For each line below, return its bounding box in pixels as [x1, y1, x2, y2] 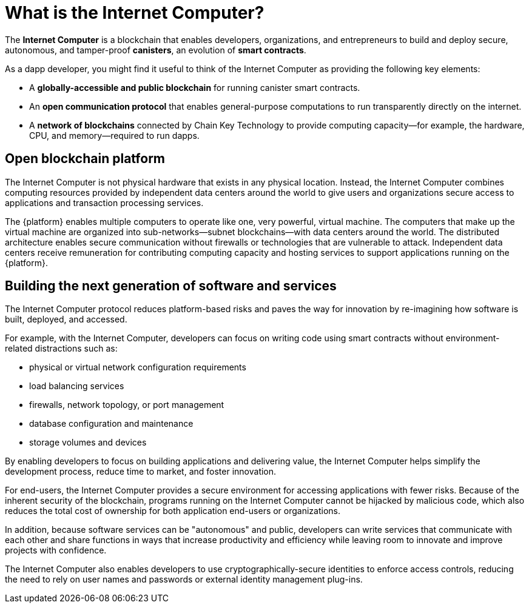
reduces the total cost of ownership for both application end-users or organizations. [5, 506, 341, 516]
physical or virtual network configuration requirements [29, 362, 246, 373]
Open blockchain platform [5, 151, 165, 167]
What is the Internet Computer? [5, 2, 264, 23]
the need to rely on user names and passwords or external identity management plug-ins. [5, 574, 363, 585]
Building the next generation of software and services [5, 278, 337, 294]
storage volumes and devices [29, 437, 147, 448]
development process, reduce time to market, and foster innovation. [5, 466, 277, 477]
